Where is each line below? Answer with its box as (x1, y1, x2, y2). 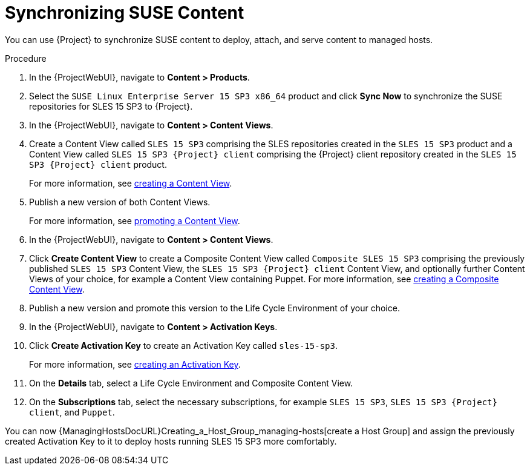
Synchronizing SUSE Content (5, 2, 244, 23)
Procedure (5, 53, 47, 64)
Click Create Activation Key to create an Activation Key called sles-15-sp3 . (29, 340, 338, 351)
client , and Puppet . (29, 406, 115, 417)
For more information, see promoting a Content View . (29, 215, 240, 226)
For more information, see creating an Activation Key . (29, 359, 241, 369)
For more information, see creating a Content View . (29, 177, 232, 188)
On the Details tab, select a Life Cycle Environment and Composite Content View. (29, 377, 353, 388)
